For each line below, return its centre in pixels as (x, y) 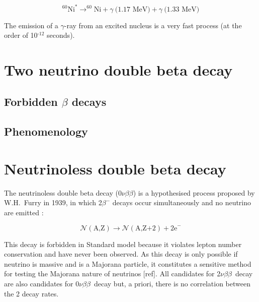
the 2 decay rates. (31, 293)
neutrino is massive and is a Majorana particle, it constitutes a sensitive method (128, 263)
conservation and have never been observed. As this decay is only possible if (121, 254)
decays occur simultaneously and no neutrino (182, 202)
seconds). (61, 35)
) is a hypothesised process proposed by (194, 192)
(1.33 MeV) (182, 9)
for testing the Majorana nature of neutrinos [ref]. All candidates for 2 (112, 274)
